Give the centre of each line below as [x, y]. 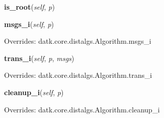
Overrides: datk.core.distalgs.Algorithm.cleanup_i [82, 109]
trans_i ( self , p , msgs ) [39, 58]
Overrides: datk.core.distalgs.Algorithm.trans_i [78, 75]
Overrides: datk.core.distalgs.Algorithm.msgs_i [78, 41]
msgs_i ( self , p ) [29, 24]
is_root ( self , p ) [30, 7]
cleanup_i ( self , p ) [34, 92]
